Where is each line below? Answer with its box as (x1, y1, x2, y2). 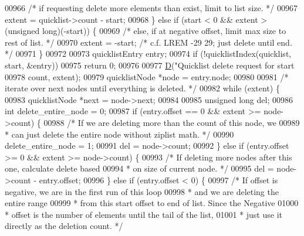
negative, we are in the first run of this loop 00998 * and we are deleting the (5, 185, 279, 197)
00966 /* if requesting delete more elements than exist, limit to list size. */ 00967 (5, 2, 298, 13)
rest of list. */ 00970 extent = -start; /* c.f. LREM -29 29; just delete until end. (5, 36, 292, 48)
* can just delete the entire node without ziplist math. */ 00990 (5, 128, 234, 140)
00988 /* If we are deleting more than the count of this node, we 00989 (43, 116, 300, 128)
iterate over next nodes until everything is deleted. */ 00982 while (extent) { (5, 82, 280, 94)
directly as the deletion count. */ (5, 220, 123, 232)
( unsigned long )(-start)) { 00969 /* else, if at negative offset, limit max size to (5, 25, 286, 37)
